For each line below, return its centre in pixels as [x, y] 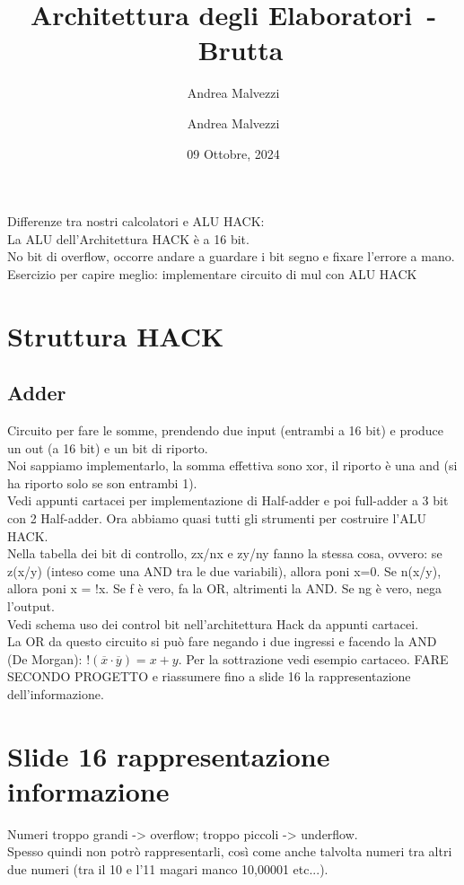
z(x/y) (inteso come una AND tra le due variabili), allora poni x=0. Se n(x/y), [224, 570]
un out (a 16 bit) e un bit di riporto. [108, 447]
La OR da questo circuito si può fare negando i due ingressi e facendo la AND [222, 641]
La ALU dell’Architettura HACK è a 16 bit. [128, 238]
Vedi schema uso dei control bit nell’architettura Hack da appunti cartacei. [213, 623]
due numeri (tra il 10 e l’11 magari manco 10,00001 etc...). [168, 869]
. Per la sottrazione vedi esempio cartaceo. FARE [313, 658]
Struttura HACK [116, 335]
